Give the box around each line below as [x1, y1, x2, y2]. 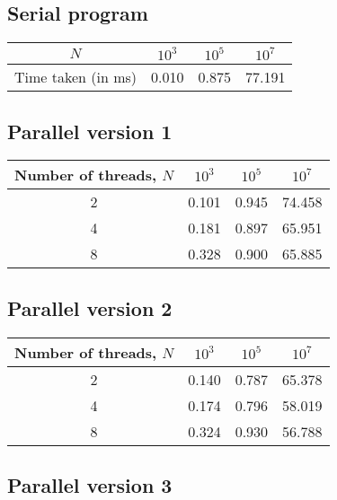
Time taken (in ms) [14, 66, 137, 88]
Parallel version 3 [7, 471, 173, 498]
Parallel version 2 [7, 294, 173, 321]
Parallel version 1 [7, 117, 173, 145]
